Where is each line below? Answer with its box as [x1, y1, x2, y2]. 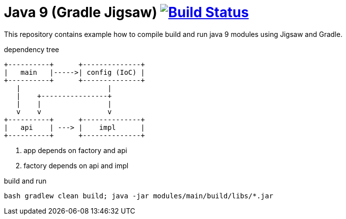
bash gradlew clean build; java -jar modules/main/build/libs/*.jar [4, 191, 273, 200]
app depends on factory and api [24, 146, 127, 155]
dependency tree [4, 45, 59, 54]
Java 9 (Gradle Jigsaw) [4, 4, 157, 21]
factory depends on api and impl [24, 161, 129, 170]
